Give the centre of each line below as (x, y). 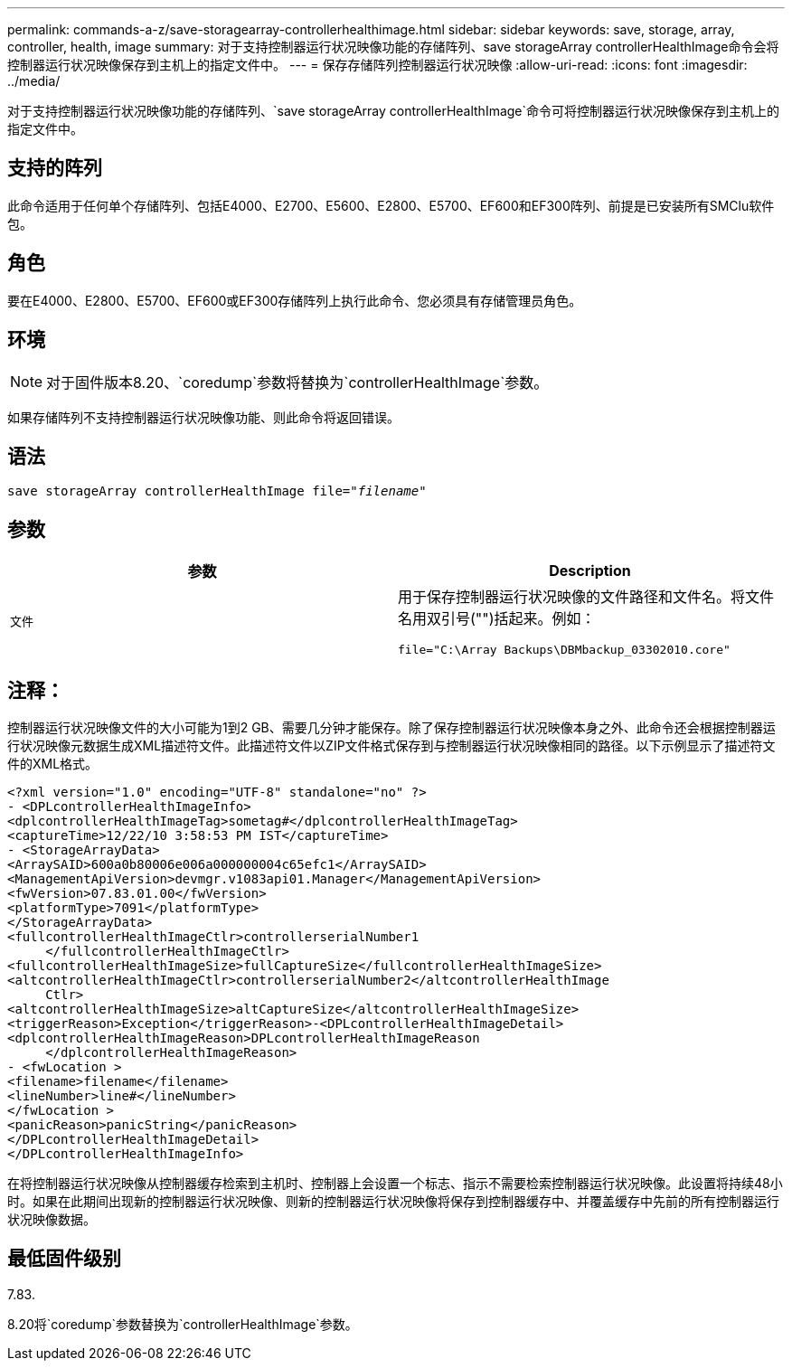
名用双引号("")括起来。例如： (497, 619)
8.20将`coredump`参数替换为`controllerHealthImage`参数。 (183, 1324)
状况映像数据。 (52, 1220)
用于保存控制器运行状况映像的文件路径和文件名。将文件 (586, 597)
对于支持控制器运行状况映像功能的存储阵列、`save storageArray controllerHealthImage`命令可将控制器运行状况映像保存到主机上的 (394, 111)
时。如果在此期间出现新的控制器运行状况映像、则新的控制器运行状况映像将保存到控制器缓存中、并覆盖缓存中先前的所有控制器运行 (393, 1202)
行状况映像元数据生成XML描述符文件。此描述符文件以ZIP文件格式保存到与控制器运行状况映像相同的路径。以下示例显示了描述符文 (391, 746)
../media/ (34, 81)
